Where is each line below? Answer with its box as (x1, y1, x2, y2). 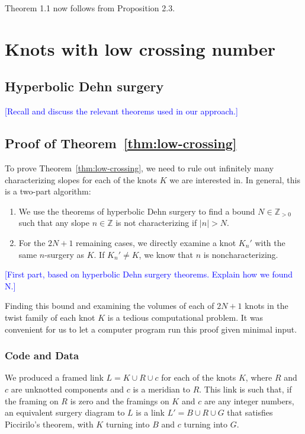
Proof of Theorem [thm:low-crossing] (5, 134, 237, 152)
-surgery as (44, 248, 84, 260)
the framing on (5, 394, 59, 407)
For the (18, 236, 46, 248)
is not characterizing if (115, 216, 197, 229)
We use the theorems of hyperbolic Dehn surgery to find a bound (18, 205, 255, 217)
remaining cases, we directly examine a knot (76, 236, 236, 248)
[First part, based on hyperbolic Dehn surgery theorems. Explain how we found (5, 268, 293, 280)
